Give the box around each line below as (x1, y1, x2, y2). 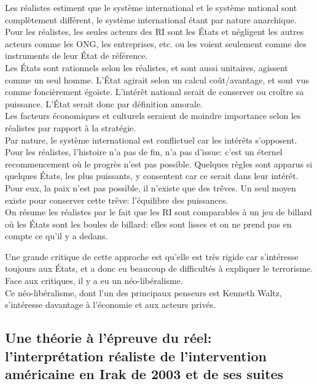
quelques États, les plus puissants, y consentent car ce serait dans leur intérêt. (5, 169, 299, 182)
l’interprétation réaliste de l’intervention (5, 346, 267, 365)
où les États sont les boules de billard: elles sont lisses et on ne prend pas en (5, 217, 292, 230)
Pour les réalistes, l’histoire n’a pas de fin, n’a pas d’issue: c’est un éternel (5, 145, 283, 158)
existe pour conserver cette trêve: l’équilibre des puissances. (5, 193, 229, 206)
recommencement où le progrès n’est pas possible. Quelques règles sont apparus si (5, 157, 313, 170)
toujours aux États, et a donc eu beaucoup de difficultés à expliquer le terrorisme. (5, 262, 313, 275)
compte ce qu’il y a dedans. (5, 229, 108, 242)
